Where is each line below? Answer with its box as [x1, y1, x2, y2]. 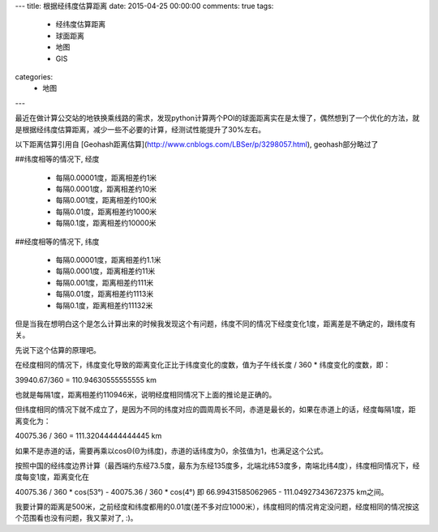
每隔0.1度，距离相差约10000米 [55, 218, 157, 228]
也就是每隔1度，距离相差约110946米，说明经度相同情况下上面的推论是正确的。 [15, 389, 277, 399]
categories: [15, 71, 53, 81]
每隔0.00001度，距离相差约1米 [55, 173, 157, 182]
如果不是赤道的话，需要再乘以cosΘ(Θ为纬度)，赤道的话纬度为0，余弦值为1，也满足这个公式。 [15, 446, 328, 456]
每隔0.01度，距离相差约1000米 [55, 207, 157, 217]
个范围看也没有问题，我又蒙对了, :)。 [15, 513, 138, 523]
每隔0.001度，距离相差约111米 [55, 277, 154, 287]
